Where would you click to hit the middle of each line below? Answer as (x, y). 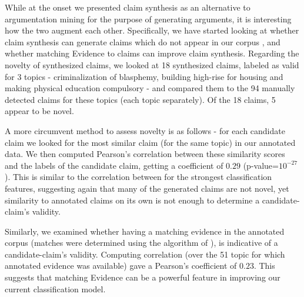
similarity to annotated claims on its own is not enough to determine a (132, 200)
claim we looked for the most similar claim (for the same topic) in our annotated (150, 142)
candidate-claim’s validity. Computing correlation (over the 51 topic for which (145, 254)
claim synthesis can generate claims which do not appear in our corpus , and (143, 41)
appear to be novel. (39, 111)
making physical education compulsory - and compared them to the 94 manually (150, 88)
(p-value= (261, 165)
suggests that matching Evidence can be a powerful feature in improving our (143, 277)
